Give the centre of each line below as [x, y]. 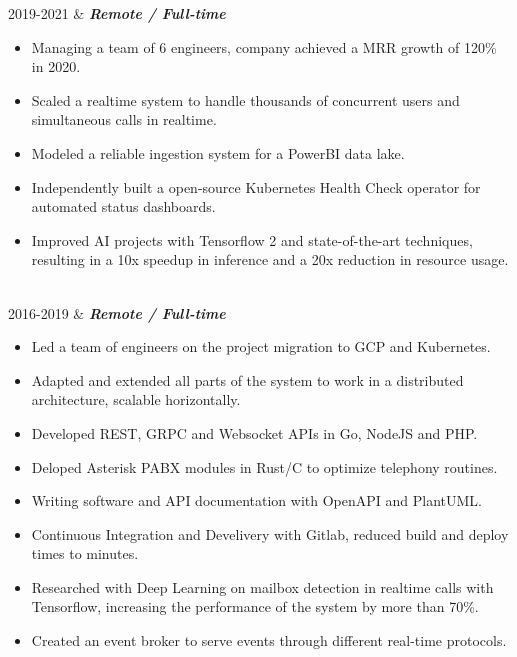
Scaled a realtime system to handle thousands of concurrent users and [245, 99]
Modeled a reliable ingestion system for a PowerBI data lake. [218, 152]
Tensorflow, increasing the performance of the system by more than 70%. [255, 606]
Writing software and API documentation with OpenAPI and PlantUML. [256, 500]
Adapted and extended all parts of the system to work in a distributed [247, 379]
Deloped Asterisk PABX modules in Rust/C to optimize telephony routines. [264, 466]
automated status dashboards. [123, 206]
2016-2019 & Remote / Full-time [117, 312]
